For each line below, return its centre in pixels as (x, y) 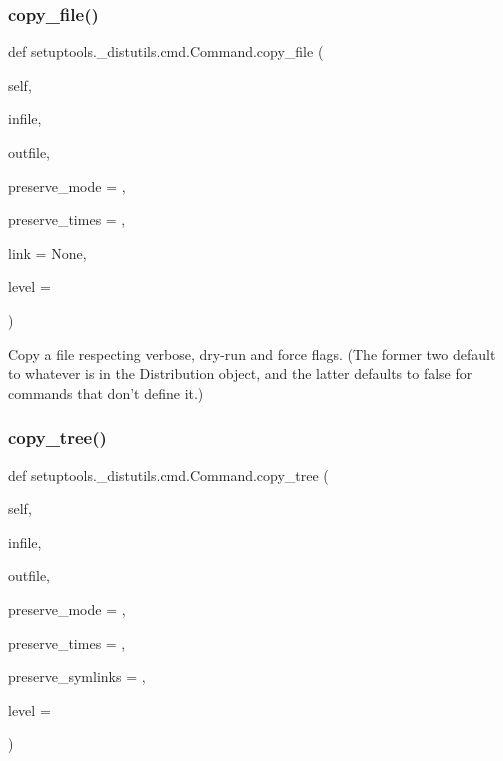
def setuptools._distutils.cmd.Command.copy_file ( (166, 51)
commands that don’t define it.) (106, 392)
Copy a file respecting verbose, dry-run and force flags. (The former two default (252, 353)
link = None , (47, 252)
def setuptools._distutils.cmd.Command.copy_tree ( (168, 474)
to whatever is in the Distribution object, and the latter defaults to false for (240, 373)
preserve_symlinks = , (77, 676)
